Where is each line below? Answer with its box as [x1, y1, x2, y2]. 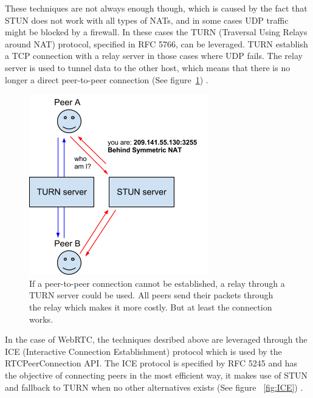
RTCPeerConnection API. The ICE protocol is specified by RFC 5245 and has [5, 357, 297, 369]
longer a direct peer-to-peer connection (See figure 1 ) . [5, 73, 208, 86]
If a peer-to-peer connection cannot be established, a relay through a [29, 276, 285, 289]
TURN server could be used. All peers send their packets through [29, 289, 273, 301]
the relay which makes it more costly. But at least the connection [29, 300, 272, 313]
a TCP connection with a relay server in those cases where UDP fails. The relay [5, 49, 303, 62]
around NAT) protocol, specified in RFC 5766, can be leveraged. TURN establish [5, 37, 308, 50]
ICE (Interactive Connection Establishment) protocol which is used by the [5, 345, 282, 357]
